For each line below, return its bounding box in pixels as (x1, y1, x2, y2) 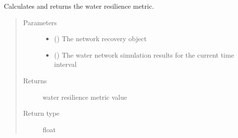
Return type (23, 108, 60, 118)
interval (54, 59, 77, 69)
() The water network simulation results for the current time (54, 49, 234, 60)
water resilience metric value (42, 92, 127, 102)
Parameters (23, 17, 57, 27)
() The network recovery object (54, 33, 147, 44)
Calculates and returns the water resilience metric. (4, 1, 154, 11)
